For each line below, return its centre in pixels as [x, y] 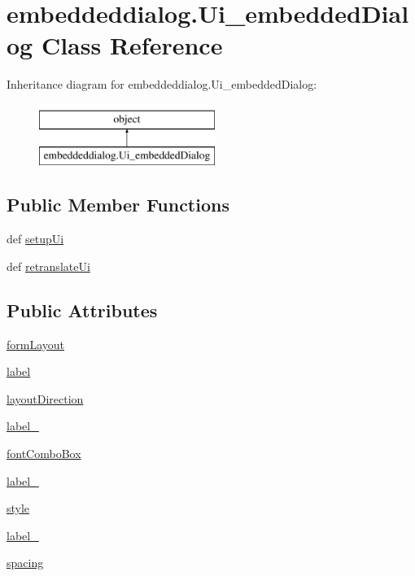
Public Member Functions [118, 205]
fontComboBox [44, 454]
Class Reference [132, 45]
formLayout [36, 344]
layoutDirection [45, 398]
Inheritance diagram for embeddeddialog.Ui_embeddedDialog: [162, 84]
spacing [25, 563]
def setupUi [35, 239]
